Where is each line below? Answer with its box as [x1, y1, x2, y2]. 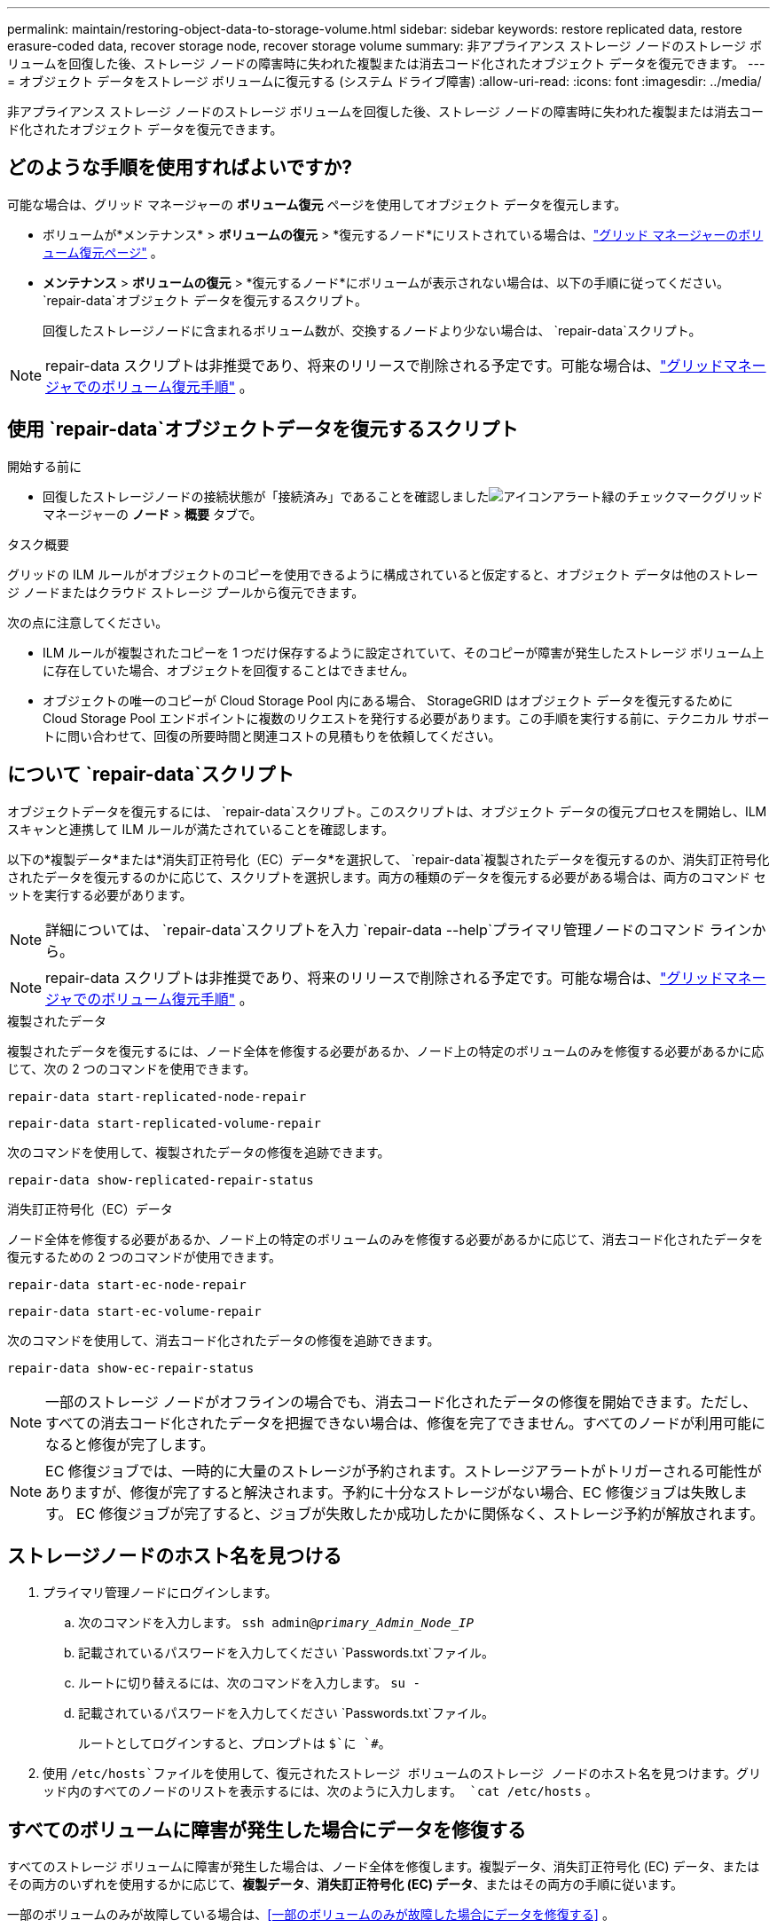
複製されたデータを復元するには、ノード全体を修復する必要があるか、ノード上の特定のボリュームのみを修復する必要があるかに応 [7, 1043, 765, 1058]
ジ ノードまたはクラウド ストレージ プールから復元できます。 [7, 584, 365, 600]
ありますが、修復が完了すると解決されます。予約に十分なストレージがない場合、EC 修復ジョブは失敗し [45, 1483, 734, 1501]
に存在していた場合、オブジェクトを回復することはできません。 [43, 662, 415, 678]
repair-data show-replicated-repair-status [7, 1172, 314, 1187]
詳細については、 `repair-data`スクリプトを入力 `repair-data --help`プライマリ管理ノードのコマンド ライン [45, 920, 752, 939]
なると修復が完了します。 [45, 1435, 215, 1453]
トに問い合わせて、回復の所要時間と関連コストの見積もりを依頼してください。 [43, 728, 501, 744]
